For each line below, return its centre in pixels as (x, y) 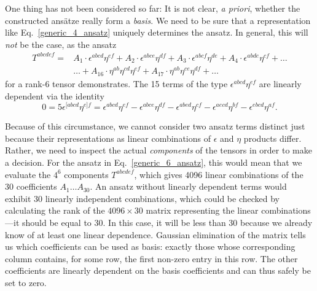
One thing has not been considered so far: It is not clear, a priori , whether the (153, 8)
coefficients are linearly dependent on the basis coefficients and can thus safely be (158, 270)
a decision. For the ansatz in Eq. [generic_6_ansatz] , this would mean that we (154, 162)
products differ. (272, 138)
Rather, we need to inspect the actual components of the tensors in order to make (158, 150)
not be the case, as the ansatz (61, 44)
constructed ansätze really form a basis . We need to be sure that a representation (158, 20)
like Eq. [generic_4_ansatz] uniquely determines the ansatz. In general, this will (157, 32)
